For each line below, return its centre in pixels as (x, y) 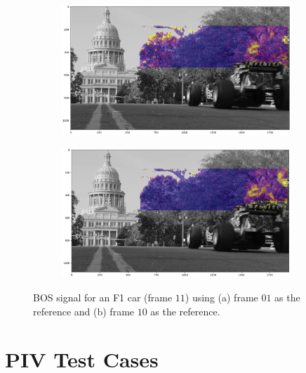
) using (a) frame (221, 297)
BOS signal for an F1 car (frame (103, 297)
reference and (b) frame (84, 311)
